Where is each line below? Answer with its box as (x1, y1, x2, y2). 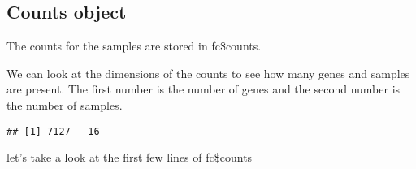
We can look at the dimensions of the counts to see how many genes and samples (6, 64, 410, 81)
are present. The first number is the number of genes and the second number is (6, 80, 401, 97)
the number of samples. (6, 96, 123, 113)
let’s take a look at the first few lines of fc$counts (6, 149, 253, 166)
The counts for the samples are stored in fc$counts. (6, 37, 262, 54)
